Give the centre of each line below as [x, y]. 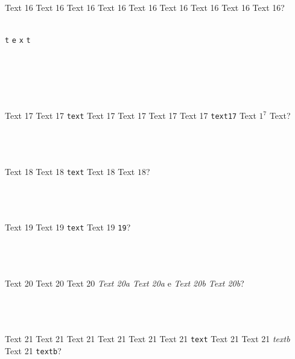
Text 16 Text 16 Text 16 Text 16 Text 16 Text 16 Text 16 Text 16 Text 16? [145, 7]
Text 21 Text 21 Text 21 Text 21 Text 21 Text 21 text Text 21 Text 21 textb [147, 338]
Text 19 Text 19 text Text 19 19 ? [68, 227]
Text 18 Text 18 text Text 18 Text [70, 171]
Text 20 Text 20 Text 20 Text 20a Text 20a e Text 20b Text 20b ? [125, 283]
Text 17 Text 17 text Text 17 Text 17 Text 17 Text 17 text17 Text [131, 116]
